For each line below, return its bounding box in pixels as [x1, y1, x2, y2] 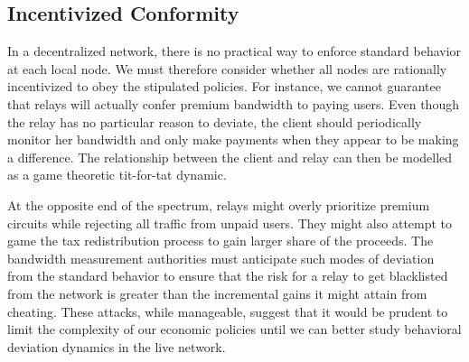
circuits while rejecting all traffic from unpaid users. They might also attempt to [7, 213, 453, 232]
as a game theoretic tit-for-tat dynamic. [7, 165, 227, 184]
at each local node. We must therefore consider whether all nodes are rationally [7, 59, 447, 78]
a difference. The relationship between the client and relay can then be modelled [7, 147, 453, 166]
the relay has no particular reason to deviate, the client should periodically [7, 112, 422, 131]
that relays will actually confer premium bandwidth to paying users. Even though [7, 94, 459, 113]
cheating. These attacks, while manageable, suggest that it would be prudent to [7, 302, 448, 320]
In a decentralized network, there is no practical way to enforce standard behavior [7, 42, 462, 60]
